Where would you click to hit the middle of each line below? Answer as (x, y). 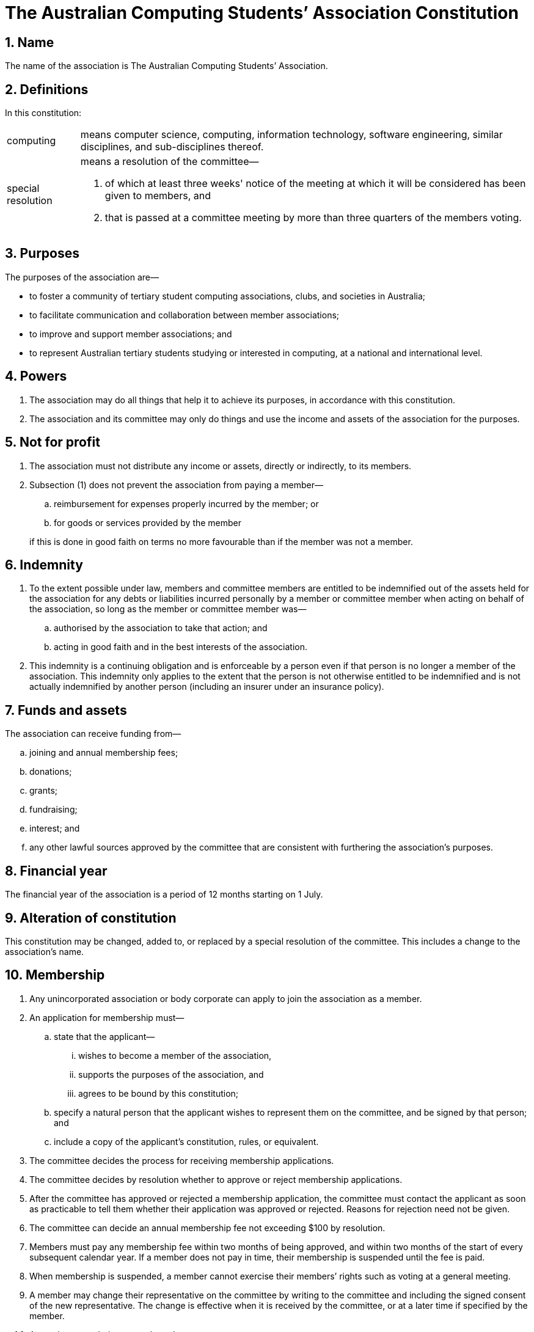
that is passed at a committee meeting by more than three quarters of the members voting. (313, 218)
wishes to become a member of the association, (175, 1055)
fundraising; (53, 810)
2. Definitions (47, 89)
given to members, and (158, 196)
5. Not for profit (53, 442)
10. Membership (55, 975)
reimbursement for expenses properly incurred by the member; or (186, 503)
